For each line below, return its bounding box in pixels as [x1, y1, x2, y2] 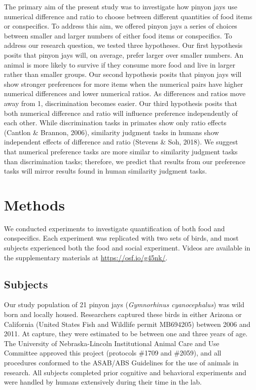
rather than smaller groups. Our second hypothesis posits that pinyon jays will [4, 69, 242, 79]
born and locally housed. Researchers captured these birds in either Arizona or [4, 309, 242, 319]
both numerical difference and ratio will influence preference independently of [4, 107, 238, 118]
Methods [4, 194, 65, 214]
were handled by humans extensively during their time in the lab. [4, 377, 202, 387]
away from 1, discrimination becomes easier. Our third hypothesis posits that [4, 98, 237, 108]
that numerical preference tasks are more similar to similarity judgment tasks [4, 146, 238, 156]
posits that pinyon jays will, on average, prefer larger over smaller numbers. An [4, 49, 244, 60]
